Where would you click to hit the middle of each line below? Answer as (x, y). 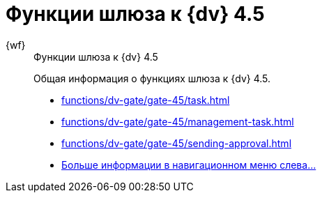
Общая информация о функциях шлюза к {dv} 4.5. (152, 78)
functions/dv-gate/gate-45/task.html (146, 100)
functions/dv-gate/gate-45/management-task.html (178, 121)
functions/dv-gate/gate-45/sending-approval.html (177, 143)
